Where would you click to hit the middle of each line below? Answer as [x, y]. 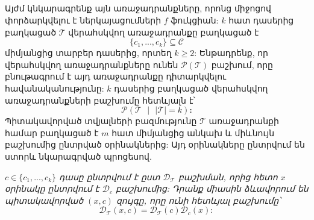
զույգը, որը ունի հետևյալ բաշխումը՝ [198, 200]
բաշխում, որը [242, 64]
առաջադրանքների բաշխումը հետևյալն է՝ [100, 100]
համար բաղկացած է [52, 132]
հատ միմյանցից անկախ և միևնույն [193, 132]
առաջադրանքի [244, 121]
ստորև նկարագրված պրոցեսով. [78, 156]
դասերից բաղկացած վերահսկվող [191, 88]
